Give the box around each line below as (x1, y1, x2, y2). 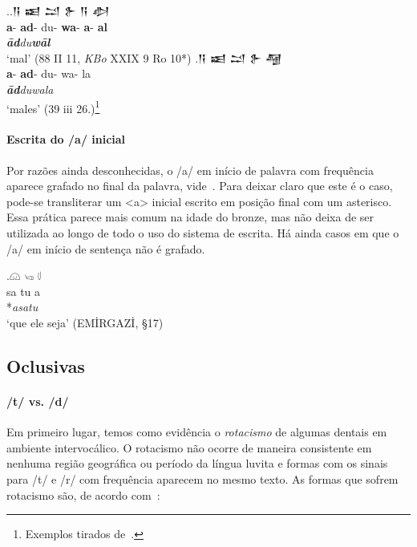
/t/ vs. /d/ (6, 392, 69, 409)
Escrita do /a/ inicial (6, 131, 126, 148)
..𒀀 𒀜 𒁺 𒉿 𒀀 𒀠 (6, 2, 110, 18)
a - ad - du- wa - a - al (6, 18, 107, 34)
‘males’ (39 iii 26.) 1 (6, 97, 100, 116)
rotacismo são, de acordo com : (6, 486, 160, 503)
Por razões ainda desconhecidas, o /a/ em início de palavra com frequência (6, 161, 374, 178)
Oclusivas (6, 353, 85, 378)
